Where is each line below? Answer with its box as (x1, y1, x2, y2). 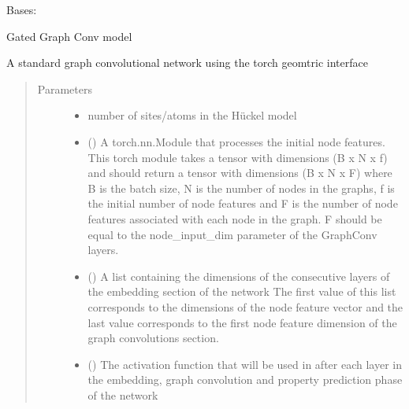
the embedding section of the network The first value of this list (87, 283, 396, 300)
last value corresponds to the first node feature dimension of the (87, 314, 397, 330)
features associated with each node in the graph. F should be (87, 210, 382, 227)
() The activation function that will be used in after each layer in (87, 356, 402, 372)
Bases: (6, 2, 37, 17)
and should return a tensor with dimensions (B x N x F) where (87, 164, 392, 181)
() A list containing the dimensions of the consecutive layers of (87, 267, 390, 284)
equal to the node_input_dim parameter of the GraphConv (87, 226, 377, 242)
